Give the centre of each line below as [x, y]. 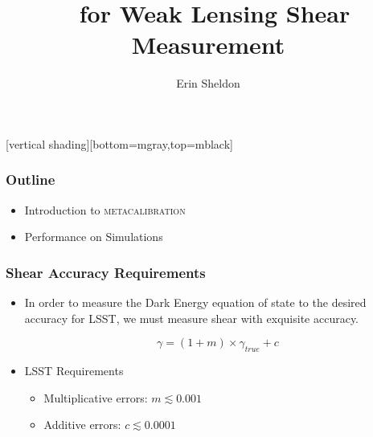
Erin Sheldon [208, 83]
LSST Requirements [74, 371]
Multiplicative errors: [96, 397]
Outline [31, 180]
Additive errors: [82, 425]
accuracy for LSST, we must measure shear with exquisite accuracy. [192, 318]
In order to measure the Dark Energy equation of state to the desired [195, 302]
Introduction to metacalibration [105, 209]
